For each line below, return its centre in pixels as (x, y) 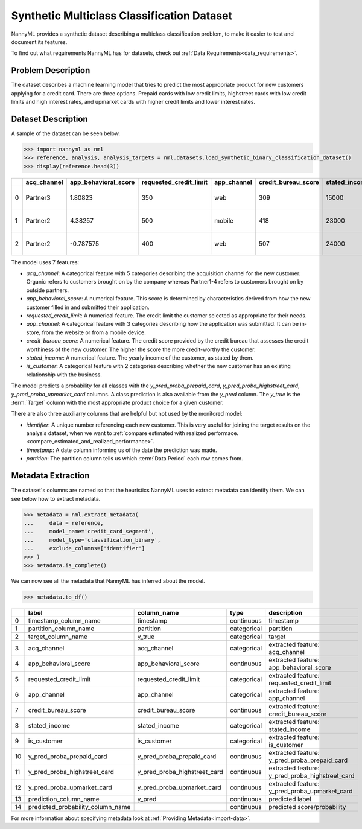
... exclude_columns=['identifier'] (84, 548)
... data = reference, (64, 523)
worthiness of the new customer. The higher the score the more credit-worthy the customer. (141, 349)
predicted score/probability (307, 807)
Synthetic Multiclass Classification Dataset (122, 16)
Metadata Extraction (50, 476)
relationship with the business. (64, 375)
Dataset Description (49, 119)
